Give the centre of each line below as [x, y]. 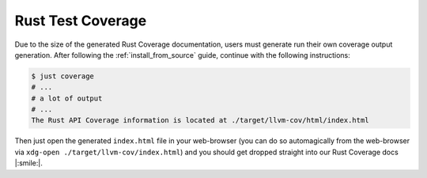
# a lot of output [67, 98]
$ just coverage [63, 76]
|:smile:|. [29, 163]
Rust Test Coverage [81, 21]
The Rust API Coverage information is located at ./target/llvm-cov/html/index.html [200, 120]
